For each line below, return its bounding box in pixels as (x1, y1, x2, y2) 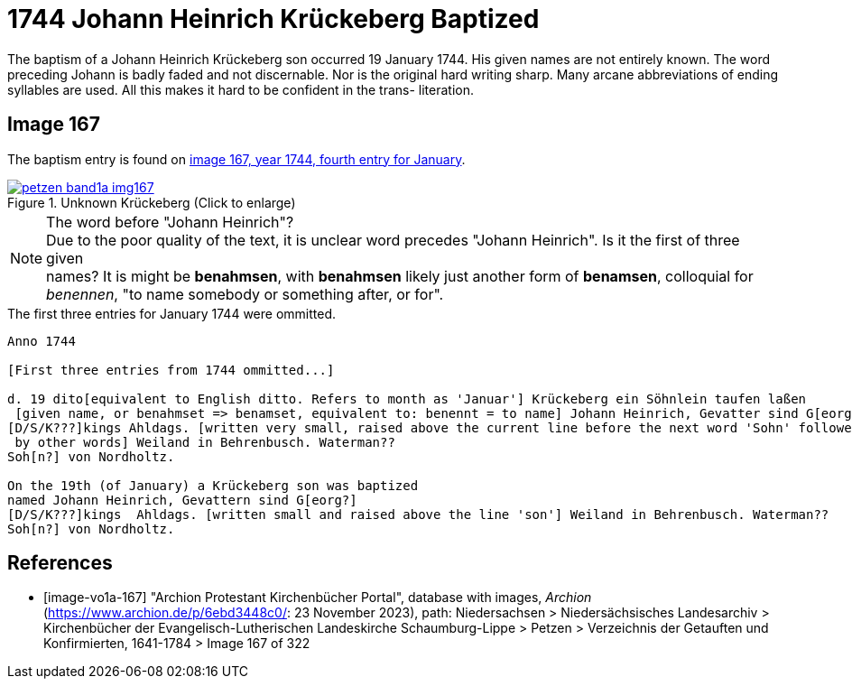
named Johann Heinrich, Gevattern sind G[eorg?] (7, 492, 357, 507)
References (7, 552, 113, 575)
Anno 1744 (7, 333, 76, 348)
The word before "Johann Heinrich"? (46, 212, 294, 231)
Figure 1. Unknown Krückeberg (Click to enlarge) (7, 194, 296, 210)
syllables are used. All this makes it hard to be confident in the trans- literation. (7, 81, 475, 97)
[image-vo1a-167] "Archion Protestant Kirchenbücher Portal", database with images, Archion (43, 589, 592, 606)
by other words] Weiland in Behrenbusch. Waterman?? (14, 434, 395, 450)
